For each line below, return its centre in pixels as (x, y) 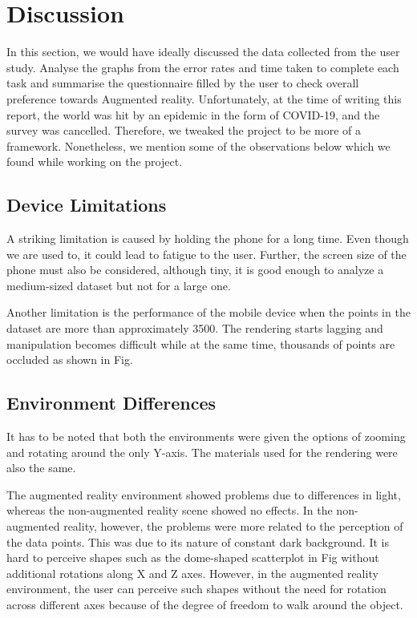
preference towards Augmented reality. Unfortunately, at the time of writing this (204, 98)
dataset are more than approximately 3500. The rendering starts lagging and (195, 328)
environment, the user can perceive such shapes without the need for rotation (196, 589)
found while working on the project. (95, 162)
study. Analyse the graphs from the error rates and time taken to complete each (203, 67)
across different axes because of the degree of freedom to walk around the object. (205, 604)
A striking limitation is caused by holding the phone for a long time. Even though (208, 238)
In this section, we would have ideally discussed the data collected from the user (203, 52)
